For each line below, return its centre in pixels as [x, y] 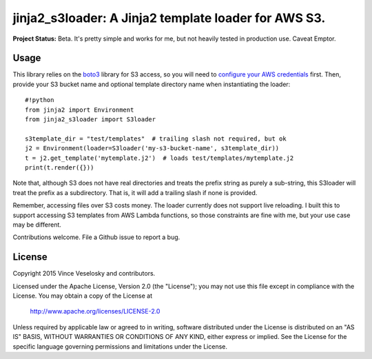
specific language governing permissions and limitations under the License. [120, 346]
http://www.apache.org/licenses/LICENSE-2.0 [95, 311]
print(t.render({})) [60, 167]
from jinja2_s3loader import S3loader [91, 120]
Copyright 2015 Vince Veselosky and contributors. [84, 274]
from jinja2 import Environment [80, 110]
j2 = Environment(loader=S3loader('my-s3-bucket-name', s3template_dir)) [152, 148]
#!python [40, 100]
